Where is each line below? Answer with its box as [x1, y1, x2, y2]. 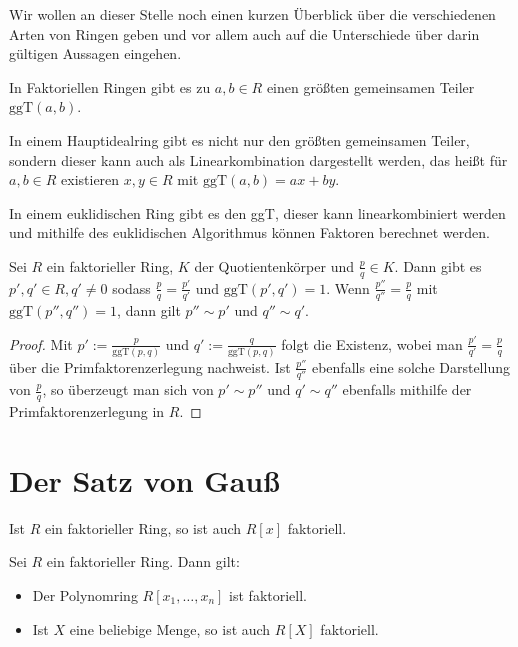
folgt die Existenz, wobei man [281, 333, 463, 354]
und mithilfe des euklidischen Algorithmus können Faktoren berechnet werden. [9, 222, 490, 243]
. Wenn [326, 277, 370, 298]
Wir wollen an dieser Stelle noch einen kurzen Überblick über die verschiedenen [9, 4, 496, 24]
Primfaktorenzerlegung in [9, 401, 165, 422]
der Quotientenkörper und [194, 255, 354, 276]
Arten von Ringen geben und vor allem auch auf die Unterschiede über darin [9, 23, 480, 44]
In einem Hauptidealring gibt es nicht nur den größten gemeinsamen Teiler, [9, 129, 470, 150]
